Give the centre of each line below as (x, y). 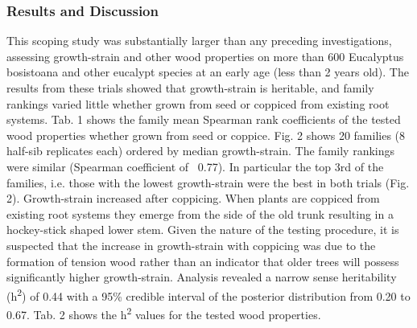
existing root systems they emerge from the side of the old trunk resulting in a (200, 213)
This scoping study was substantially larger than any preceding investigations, (199, 41)
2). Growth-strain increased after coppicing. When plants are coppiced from (193, 198)
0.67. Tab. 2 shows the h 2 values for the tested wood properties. (164, 313)
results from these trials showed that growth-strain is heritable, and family (190, 88)
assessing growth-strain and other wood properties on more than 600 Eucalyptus (205, 56)
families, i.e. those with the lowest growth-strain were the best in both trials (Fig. (208, 182)
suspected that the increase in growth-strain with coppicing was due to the (191, 245)
